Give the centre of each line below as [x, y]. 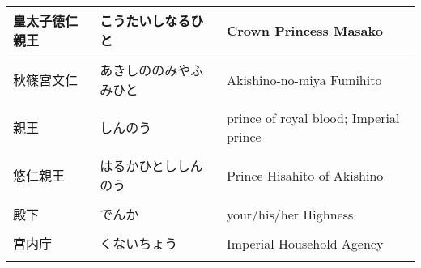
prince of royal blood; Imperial [313, 118]
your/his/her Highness [290, 214]
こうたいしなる [145, 21]
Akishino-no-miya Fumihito [304, 79]
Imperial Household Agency [305, 243]
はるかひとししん [151, 166]
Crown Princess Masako [304, 30]
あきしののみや [145, 70]
